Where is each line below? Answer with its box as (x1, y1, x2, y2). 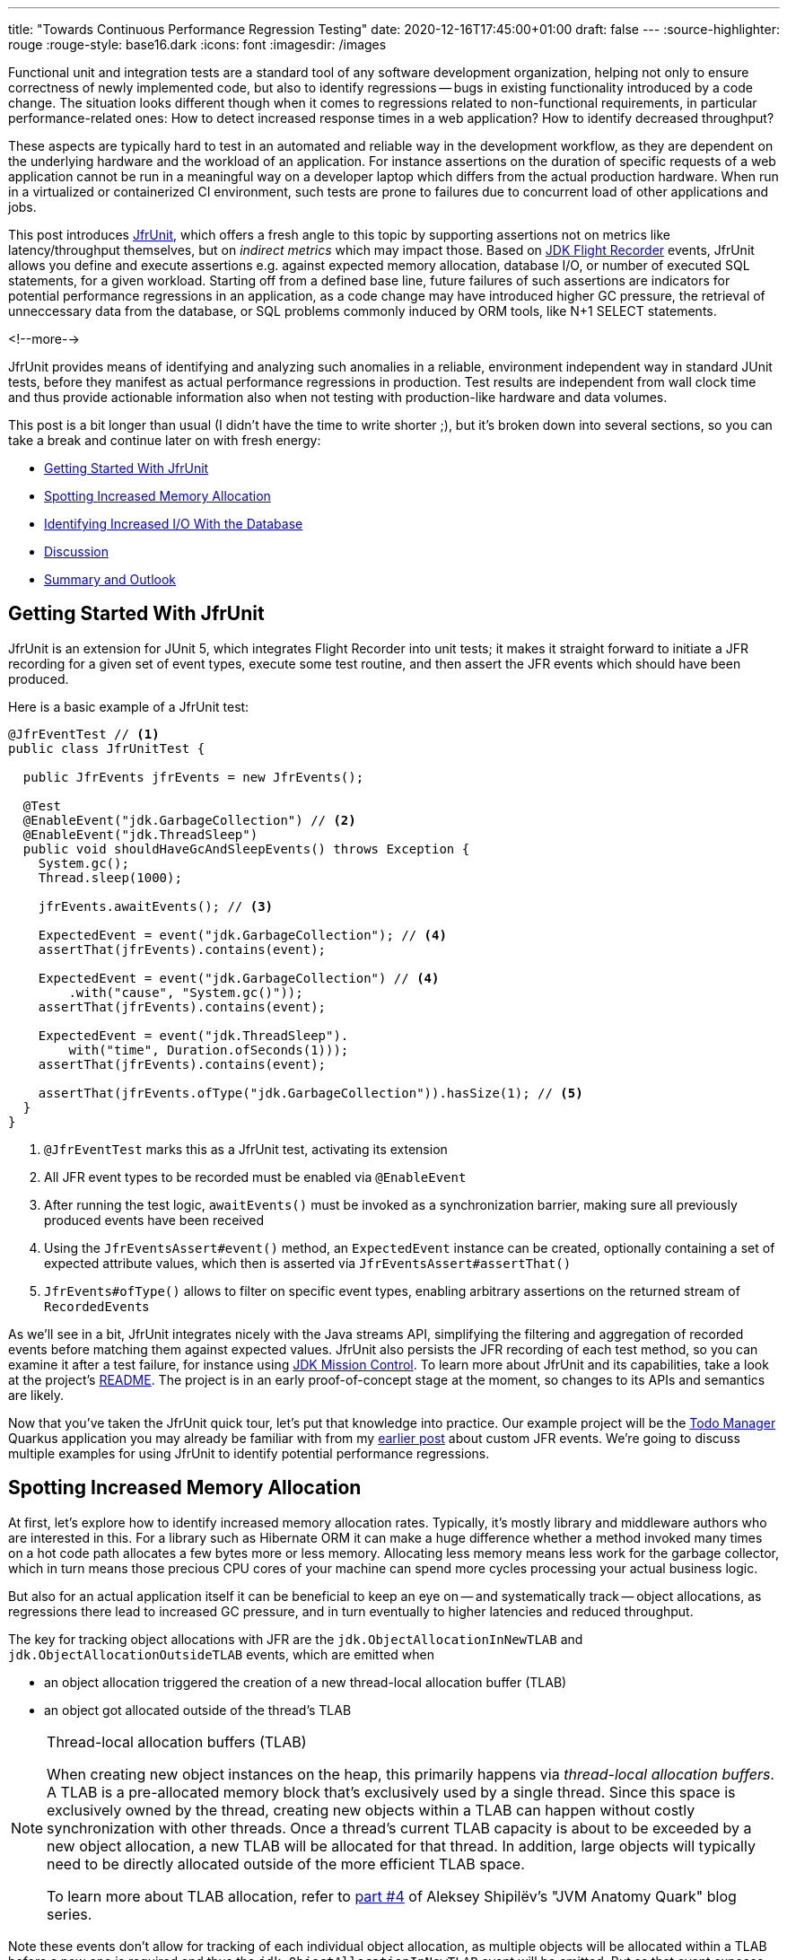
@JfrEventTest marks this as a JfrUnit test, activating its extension (44, 1141, 448, 1157)
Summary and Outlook (44, 572, 177, 587)
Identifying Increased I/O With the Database (44, 516, 303, 531)
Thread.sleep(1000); (38, 870, 182, 885)
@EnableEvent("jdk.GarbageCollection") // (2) (22, 812, 356, 827)
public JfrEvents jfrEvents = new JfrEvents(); (22, 769, 364, 784)
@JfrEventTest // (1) (8, 726, 160, 741)
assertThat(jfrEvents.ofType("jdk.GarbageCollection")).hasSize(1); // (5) (38, 1085, 583, 1100)
